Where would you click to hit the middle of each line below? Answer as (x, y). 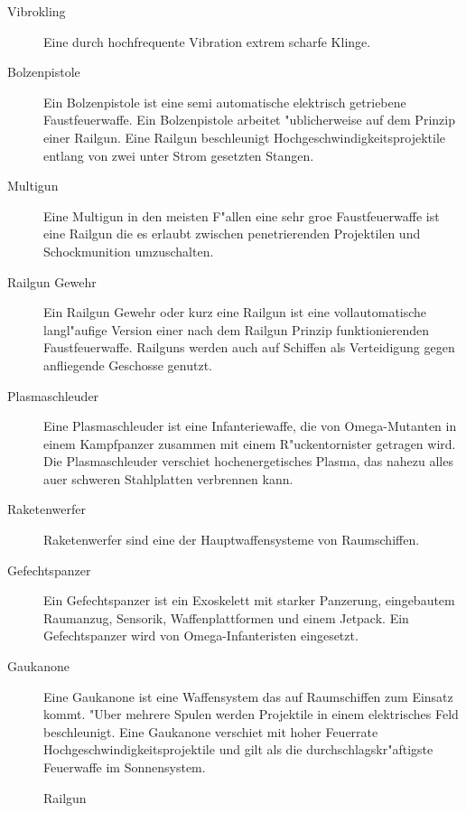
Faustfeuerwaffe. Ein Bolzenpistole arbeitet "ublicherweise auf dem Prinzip (249, 120)
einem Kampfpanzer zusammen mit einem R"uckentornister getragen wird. (250, 443)
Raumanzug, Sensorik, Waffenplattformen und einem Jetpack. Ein (226, 617)
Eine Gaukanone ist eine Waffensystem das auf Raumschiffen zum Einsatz (248, 696)
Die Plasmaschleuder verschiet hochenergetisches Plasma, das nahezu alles (248, 461)
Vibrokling (37, 11)
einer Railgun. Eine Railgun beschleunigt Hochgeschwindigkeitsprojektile (245, 137)
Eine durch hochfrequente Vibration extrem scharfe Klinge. (207, 41)
